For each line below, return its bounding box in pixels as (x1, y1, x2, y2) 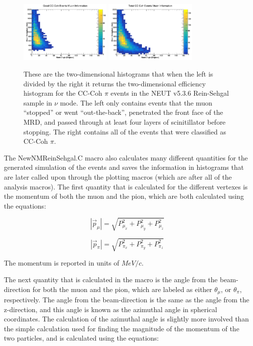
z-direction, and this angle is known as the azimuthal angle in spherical (4, 304, 217, 314)
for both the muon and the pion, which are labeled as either (32, 284, 212, 294)
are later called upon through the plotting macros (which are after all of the (4, 171, 232, 182)
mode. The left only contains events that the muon (60, 97, 212, 107)
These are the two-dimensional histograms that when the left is (23, 69, 213, 79)
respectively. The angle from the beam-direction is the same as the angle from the (4, 294, 250, 305)
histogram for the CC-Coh (23, 88, 102, 98)
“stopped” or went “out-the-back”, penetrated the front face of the (23, 107, 223, 117)
